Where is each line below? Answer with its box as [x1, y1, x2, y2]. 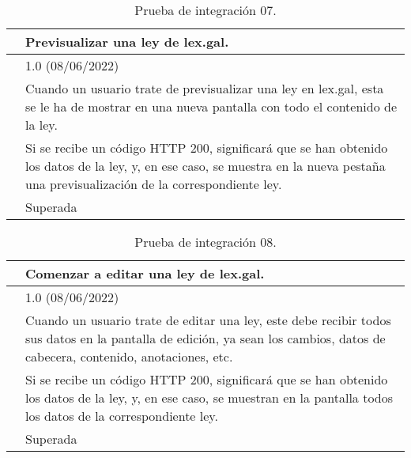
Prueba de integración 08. [134, 233, 277, 251]
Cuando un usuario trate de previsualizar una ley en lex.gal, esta [25, 79, 384, 97]
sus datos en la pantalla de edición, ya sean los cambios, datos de [25, 329, 386, 347]
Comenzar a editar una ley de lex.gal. [25, 264, 265, 282]
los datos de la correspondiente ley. [25, 407, 218, 425]
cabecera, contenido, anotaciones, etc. [25, 347, 233, 365]
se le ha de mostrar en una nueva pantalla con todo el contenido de [25, 97, 398, 115]
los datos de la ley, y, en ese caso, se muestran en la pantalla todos [25, 388, 394, 407]
